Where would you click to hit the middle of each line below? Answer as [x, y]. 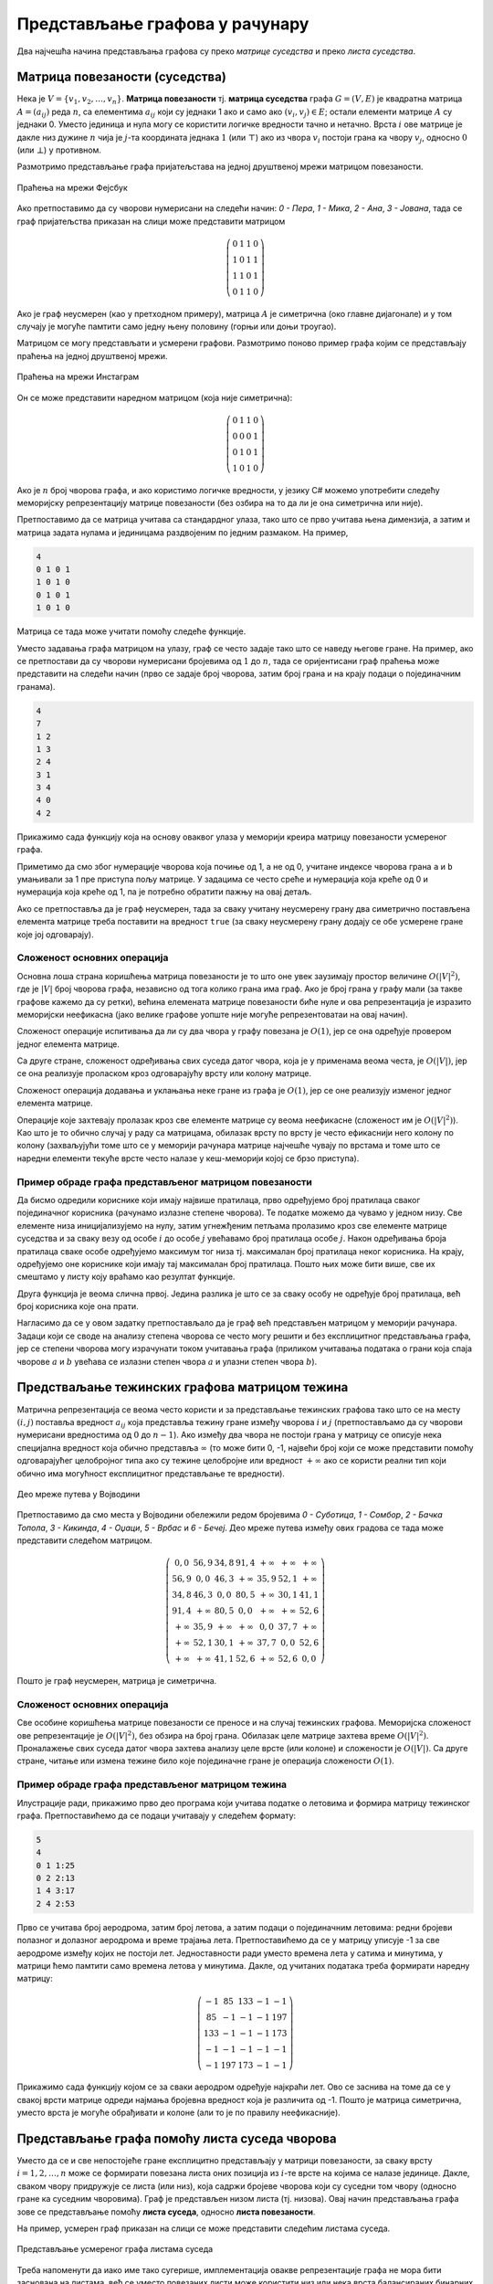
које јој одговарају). [56, 934]
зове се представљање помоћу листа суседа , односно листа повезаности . [166, 2212]
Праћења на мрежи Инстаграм [78, 377]
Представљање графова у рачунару [163, 24]
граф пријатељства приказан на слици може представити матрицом [151, 221]
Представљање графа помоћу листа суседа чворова [177, 2138]
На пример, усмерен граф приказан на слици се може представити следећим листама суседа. [204, 2228]
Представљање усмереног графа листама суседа [115, 2249]
